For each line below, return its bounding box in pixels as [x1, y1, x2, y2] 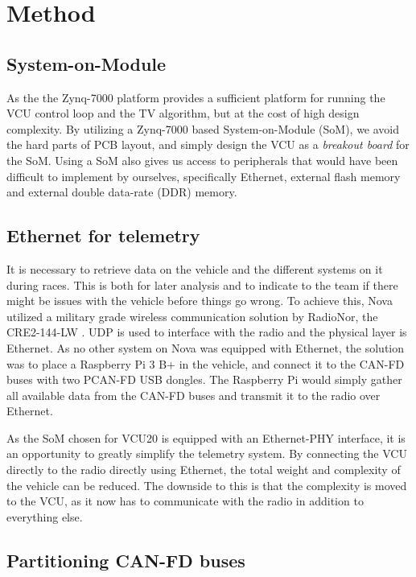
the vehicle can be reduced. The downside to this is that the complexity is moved [6, 476, 407, 493]
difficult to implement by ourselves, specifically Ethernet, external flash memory [6, 167, 401, 184]
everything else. [6, 508, 83, 525]
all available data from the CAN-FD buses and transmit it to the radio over [6, 386, 381, 403]
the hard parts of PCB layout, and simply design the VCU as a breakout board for [6, 136, 410, 153]
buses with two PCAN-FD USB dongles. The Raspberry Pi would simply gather [6, 371, 402, 388]
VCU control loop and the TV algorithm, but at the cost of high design [6, 105, 360, 122]
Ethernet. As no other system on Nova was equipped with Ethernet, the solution [6, 339, 405, 356]
